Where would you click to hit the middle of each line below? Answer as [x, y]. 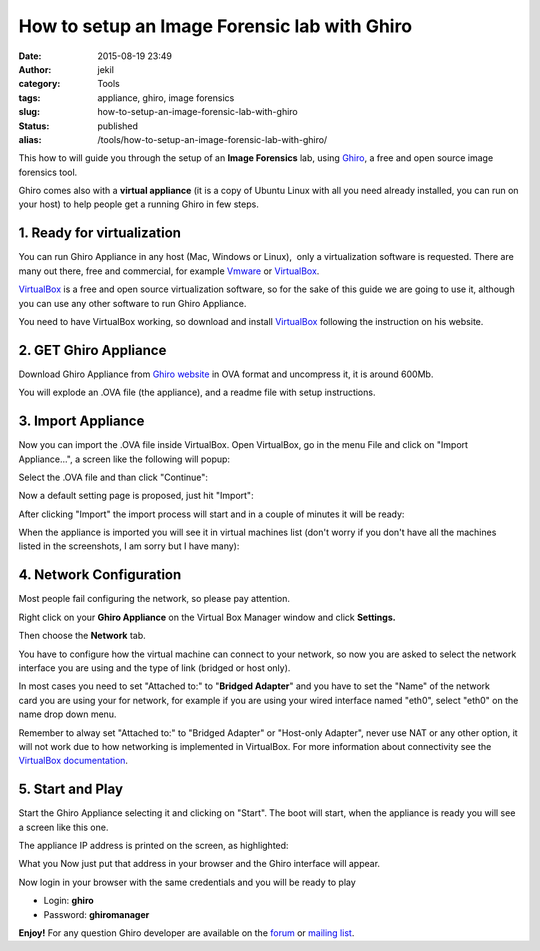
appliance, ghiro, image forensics [166, 97]
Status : [34, 126]
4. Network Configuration [100, 575]
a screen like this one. [63, 827]
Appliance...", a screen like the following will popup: [124, 459]
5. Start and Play [71, 789]
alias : [30, 139]
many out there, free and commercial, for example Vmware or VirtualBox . [169, 271]
